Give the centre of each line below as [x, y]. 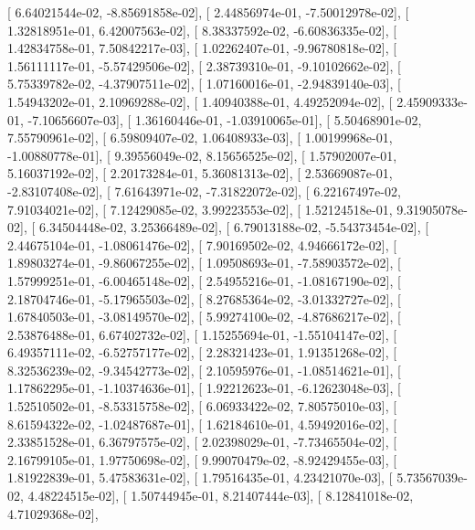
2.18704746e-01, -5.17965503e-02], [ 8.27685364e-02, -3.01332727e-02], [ [204, 298]
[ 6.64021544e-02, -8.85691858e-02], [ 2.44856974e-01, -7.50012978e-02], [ [208, 12]
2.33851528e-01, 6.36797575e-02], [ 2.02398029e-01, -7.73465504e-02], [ [202, 442]
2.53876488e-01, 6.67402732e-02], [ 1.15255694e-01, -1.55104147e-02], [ [202, 334]
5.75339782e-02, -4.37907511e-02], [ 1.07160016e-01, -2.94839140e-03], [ [204, 84]
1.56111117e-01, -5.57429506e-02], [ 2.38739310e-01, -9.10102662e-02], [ [204, 65]
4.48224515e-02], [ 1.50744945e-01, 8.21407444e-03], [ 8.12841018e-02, [221, 496]
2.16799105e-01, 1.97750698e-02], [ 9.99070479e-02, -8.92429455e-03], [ [202, 459]
